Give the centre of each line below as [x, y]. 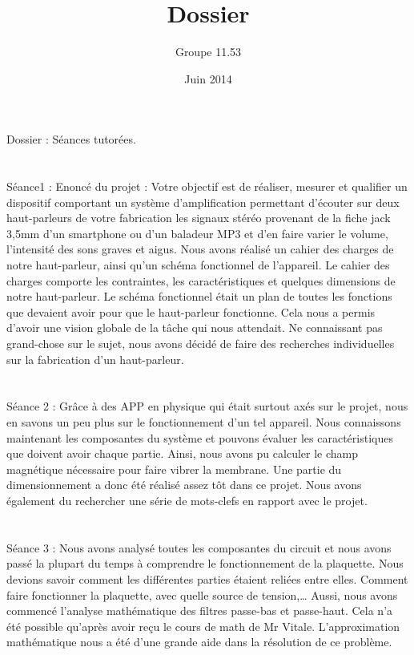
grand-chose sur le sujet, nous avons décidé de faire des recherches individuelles [201, 344]
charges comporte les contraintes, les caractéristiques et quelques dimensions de [201, 280]
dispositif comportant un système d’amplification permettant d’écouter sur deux [203, 202]
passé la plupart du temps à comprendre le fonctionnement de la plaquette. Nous [205, 563]
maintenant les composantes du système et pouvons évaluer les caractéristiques [200, 437]
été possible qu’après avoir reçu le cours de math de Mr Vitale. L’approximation [203, 626]
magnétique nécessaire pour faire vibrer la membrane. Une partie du [174, 469]
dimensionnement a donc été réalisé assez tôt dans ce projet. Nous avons [184, 485]
